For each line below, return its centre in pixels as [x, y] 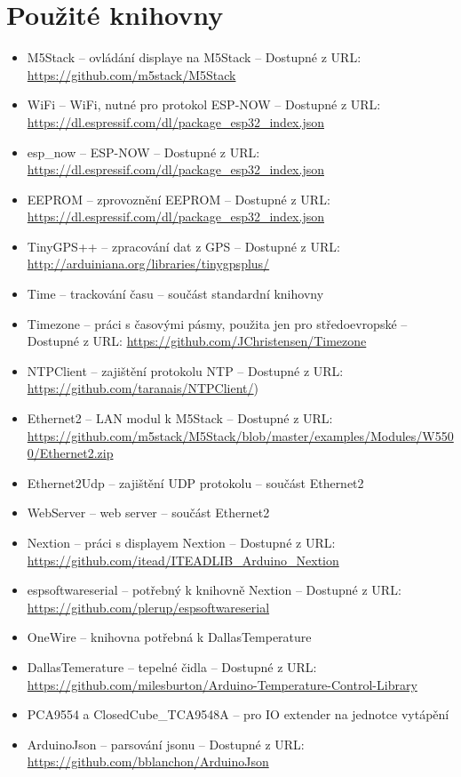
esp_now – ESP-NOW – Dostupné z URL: [143, 152]
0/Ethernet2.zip [70, 453]
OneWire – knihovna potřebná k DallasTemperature [169, 637]
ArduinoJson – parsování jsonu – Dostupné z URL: [166, 744]
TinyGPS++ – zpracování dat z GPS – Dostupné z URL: [183, 246]
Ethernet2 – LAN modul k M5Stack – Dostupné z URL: [180, 418]
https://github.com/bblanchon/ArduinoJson [148, 761]
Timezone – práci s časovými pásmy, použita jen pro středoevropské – [217, 323]
